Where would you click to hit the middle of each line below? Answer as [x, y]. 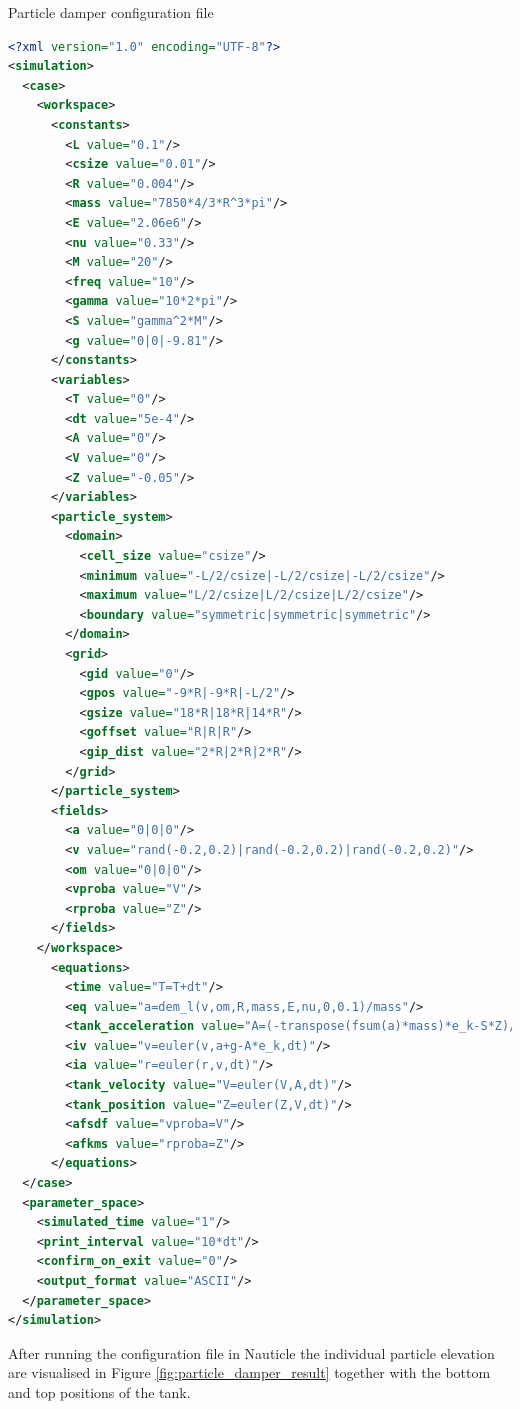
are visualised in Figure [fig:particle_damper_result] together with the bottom [249, 1372]
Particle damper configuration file [111, 12]
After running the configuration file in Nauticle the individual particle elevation [251, 1352]
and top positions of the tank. [99, 1391]
